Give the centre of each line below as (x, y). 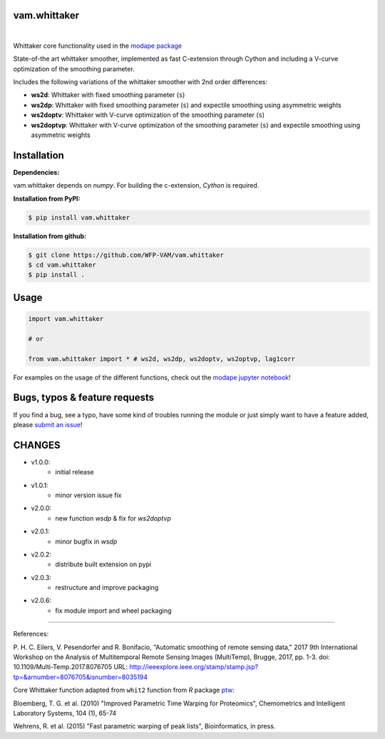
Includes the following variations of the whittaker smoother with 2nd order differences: (140, 82)
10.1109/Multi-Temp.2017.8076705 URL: (71, 667)
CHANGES (37, 445)
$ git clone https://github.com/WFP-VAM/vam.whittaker (126, 255)
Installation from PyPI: (47, 198)
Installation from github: (50, 236)
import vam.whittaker (66, 319)
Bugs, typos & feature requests (84, 398)
